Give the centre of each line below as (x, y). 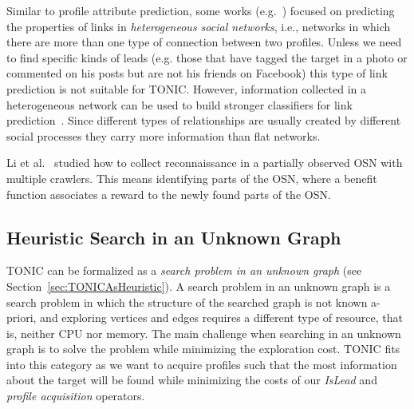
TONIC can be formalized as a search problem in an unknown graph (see (184, 270)
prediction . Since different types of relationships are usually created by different (204, 120)
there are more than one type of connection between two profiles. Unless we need (204, 42)
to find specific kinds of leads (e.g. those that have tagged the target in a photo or (207, 57)
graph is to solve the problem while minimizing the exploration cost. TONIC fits (203, 349)
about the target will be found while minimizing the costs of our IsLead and (192, 380)
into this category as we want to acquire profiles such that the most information (202, 364)
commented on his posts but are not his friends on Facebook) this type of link (197, 73)
